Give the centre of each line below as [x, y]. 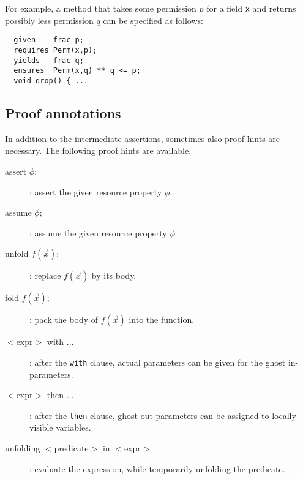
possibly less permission [49, 20]
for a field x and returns [251, 8]
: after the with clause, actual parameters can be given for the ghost [158, 362]
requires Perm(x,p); [55, 50]
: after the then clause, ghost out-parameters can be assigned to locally [163, 415]
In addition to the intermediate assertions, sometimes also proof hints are [143, 138]
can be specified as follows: [153, 20]
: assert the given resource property [96, 191]
